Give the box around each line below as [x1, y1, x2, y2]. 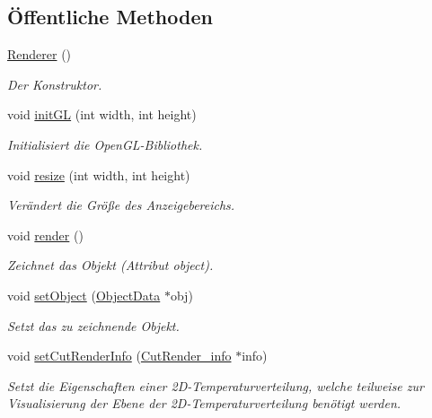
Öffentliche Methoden [7, 3, 213, 30]
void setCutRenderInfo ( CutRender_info [7, 346, 232, 365]
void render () [7, 225, 84, 244]
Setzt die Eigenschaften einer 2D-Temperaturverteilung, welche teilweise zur [7, 376, 424, 395]
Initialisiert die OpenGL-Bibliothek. [7, 135, 203, 153]
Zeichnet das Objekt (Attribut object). [7, 256, 214, 274]
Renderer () [7, 45, 72, 64]
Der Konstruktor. [7, 74, 102, 93]
